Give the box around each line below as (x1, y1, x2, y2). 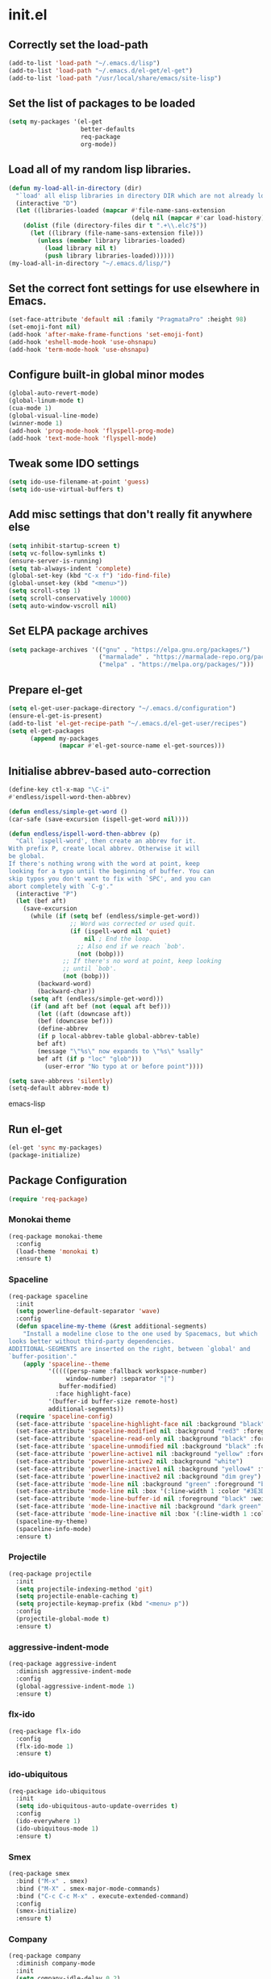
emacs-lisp (8, 1099, 46, 1109)
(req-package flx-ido (8, 1727, 81, 1735)
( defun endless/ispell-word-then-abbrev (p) (8, 830, 161, 838)
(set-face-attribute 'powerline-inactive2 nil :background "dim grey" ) (15, 1472, 262, 1480)
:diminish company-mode (15, 1960, 95, 1968)
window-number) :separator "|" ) (65, 1374, 175, 1383)
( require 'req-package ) (8, 1195, 89, 1203)
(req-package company (8, 1952, 81, 1960)
